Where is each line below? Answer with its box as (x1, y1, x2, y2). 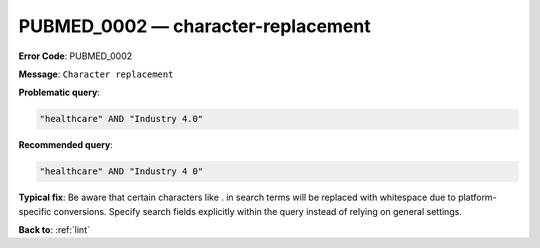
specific (18, 205, 52, 217)
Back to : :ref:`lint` (18, 224, 90, 236)
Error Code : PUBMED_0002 (18, 50, 133, 62)
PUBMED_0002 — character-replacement (18, 15, 371, 37)
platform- (458, 191, 497, 204)
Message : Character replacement (18, 68, 174, 80)
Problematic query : (18, 86, 100, 99)
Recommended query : (18, 139, 114, 151)
